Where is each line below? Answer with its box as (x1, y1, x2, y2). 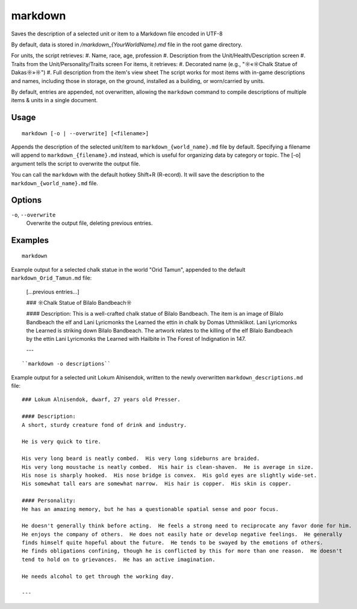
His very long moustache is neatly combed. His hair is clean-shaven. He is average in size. (22, 464, 314, 470)
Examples (11, 235, 49, 245)
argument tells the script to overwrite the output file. (11, 160, 141, 167)
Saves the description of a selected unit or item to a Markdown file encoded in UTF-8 (11, 30, 223, 37)
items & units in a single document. (11, 97, 98, 104)
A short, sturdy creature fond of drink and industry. (22, 421, 187, 428)
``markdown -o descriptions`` (22, 361, 111, 367)
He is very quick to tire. (22, 438, 102, 445)
